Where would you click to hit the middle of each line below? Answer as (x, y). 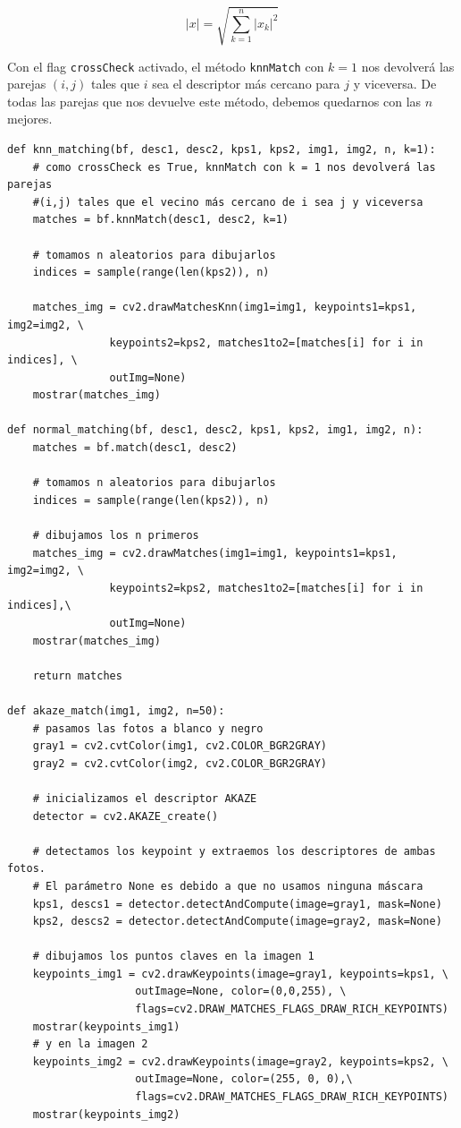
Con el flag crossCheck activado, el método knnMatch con (166, 66)
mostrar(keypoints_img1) (106, 1026)
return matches (77, 675)
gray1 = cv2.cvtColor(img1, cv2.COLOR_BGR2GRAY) (180, 746)
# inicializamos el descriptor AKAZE (145, 798)
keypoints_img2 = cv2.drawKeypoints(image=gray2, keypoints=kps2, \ (240, 1061)
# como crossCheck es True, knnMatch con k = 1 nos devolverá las (234, 167)
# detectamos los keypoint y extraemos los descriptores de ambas (234, 851)
